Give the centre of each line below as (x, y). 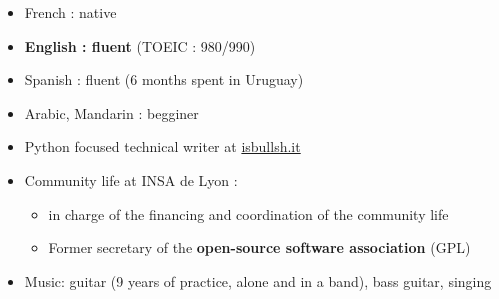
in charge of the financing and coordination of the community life (248, 213)
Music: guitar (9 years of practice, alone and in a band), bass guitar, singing (258, 280)
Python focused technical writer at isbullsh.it (162, 146)
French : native (70, 12)
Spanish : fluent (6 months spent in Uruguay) (164, 79)
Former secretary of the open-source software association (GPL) (259, 247)
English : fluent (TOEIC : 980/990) (140, 45)
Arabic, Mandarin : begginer (111, 112)
